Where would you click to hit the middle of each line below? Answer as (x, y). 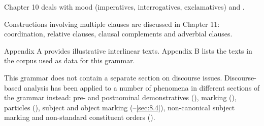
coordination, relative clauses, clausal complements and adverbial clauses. (118, 34)
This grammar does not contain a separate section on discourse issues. (113, 77)
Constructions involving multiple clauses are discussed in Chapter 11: (112, 24)
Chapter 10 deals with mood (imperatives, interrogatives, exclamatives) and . (124, 7)
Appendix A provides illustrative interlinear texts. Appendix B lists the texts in (128, 50)
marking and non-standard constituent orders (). (80, 117)
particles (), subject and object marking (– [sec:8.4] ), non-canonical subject (120, 107)
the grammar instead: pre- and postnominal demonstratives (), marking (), (120, 97)
